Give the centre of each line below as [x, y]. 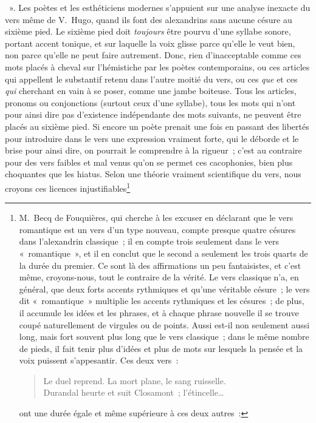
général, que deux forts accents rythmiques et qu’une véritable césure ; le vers [164, 289]
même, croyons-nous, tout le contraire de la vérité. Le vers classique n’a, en [159, 277]
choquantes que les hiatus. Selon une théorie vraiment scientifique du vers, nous [153, 174]
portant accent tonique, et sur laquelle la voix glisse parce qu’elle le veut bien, [150, 43]
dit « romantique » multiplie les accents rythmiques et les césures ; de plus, [162, 301]
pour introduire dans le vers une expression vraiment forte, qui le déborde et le [152, 138]
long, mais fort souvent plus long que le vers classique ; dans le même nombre [164, 337]
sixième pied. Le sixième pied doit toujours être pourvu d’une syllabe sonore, [148, 31]
